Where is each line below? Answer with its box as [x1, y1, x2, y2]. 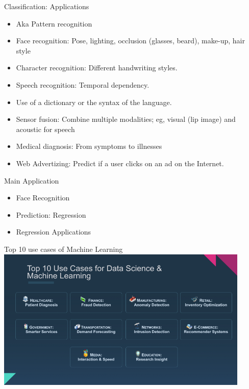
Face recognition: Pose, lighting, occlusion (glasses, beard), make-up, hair [16, 35, 245, 46]
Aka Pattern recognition [16, 18, 92, 29]
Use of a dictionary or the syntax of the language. [16, 96, 172, 107]
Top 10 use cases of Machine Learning [4, 243, 123, 254]
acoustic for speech [16, 123, 75, 134]
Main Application [4, 175, 59, 186]
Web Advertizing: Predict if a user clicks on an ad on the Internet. [16, 158, 224, 168]
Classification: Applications [4, 1, 89, 11]
